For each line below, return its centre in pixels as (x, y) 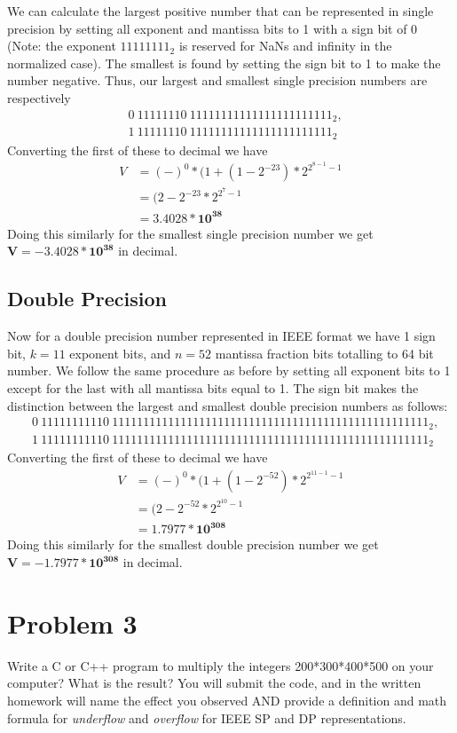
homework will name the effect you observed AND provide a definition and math (227, 700)
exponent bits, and (120, 353)
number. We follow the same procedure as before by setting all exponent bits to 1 (229, 370)
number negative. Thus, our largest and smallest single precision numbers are (217, 80)
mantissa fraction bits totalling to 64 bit (324, 353)
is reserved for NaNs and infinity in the (285, 46)
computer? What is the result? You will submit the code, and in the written (214, 683)
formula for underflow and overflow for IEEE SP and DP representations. (207, 717)
